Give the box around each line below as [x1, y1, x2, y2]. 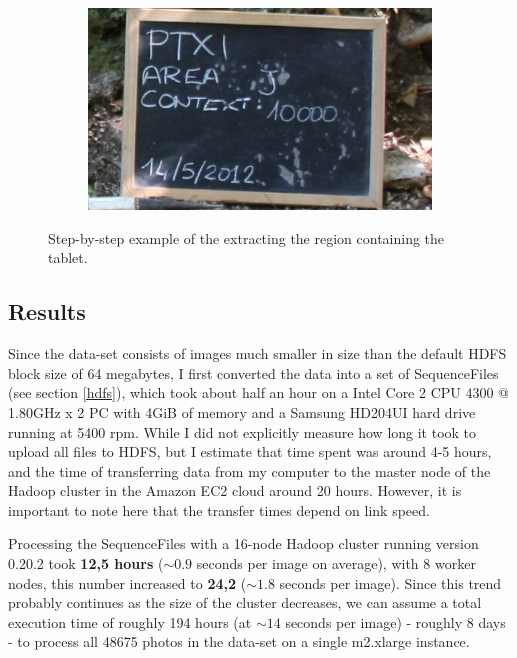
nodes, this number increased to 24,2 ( [8, 572, 247, 593]
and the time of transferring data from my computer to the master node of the [8, 460, 491, 481]
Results [8, 296, 86, 327]
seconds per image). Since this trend [279, 572, 502, 593]
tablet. [48, 247, 88, 268]
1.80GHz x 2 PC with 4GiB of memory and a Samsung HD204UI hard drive [8, 401, 476, 422]
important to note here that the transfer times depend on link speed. [8, 499, 430, 520]
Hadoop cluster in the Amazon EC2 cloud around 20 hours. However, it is [8, 480, 462, 501]
